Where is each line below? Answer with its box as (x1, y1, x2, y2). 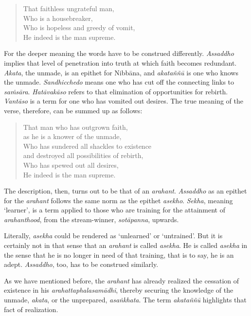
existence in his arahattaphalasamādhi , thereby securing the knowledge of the (4, 285, 233, 295)
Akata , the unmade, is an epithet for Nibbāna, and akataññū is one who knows (4, 67, 238, 77)
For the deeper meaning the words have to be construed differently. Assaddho (4, 48, 234, 58)
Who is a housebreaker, (23, 13, 93, 23)
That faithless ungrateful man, (23, 3, 114, 13)
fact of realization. (4, 304, 58, 314)
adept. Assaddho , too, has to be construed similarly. (4, 259, 159, 269)
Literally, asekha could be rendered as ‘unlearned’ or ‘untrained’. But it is (4, 230, 223, 241)
